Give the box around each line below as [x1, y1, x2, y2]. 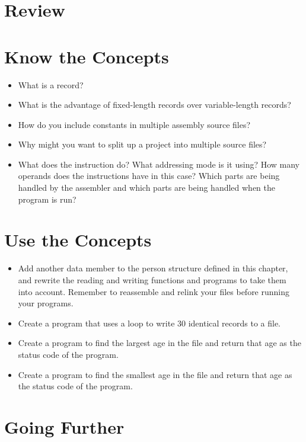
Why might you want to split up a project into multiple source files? [18, 138, 267, 150]
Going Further [4, 414, 125, 438]
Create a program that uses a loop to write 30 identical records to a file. [18, 316, 280, 329]
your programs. [18, 297, 74, 309]
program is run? [18, 193, 76, 205]
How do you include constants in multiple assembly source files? [18, 118, 251, 130]
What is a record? [18, 78, 84, 91]
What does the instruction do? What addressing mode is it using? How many [18, 158, 300, 170]
